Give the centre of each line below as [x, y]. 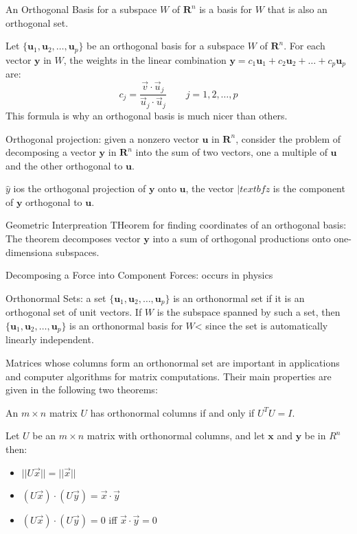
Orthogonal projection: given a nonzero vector [102, 138]
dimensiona [29, 252]
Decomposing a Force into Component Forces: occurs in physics [139, 275]
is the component [309, 188]
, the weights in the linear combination [145, 59]
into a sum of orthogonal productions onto [242, 239]
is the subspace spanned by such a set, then [249, 312]
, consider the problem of [288, 138]
